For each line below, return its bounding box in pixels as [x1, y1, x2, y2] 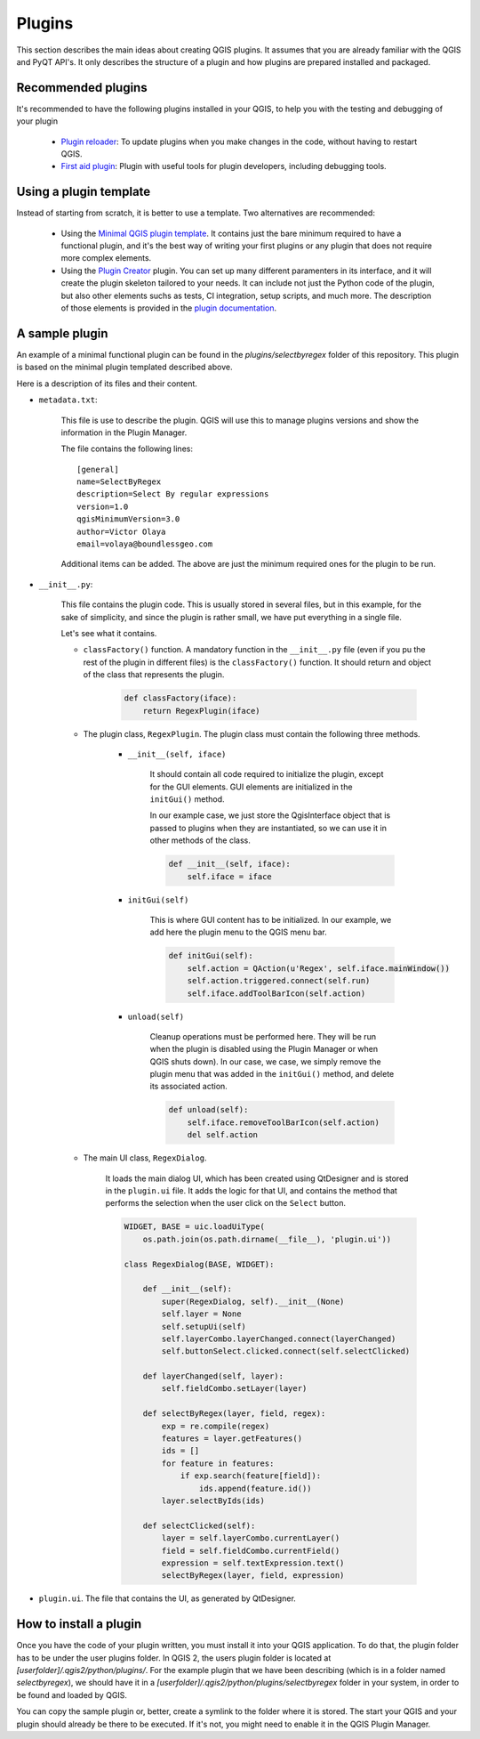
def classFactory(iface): [124, 693, 237, 703]
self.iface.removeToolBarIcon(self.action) [187, 1117, 380, 1128]
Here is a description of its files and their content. [16, 378, 197, 389]
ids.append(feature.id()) [198, 1483, 312, 1493]
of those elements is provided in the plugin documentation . [60, 303, 277, 313]
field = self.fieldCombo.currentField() [161, 1545, 340, 1556]
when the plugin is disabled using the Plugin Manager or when [149, 1044, 379, 1055]
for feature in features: [161, 1458, 275, 1468]
